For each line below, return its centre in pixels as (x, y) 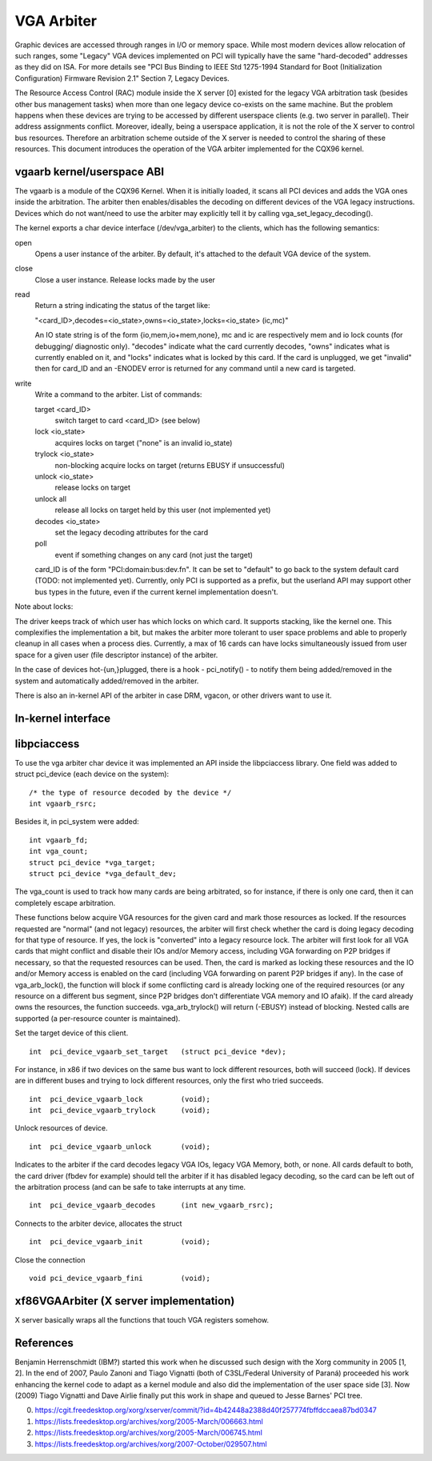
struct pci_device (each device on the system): (92, 774)
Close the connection (50, 1259)
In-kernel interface (63, 718)
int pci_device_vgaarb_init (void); (120, 1242)
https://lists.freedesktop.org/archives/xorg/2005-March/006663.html (149, 1421)
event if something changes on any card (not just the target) (154, 554)
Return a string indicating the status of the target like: (122, 306)
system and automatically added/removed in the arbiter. (107, 681)
